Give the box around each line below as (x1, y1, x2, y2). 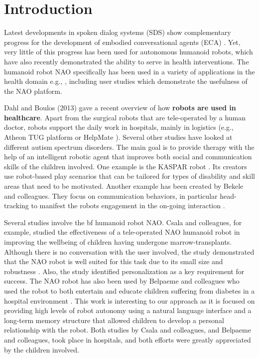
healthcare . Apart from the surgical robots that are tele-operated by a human (4, 112, 246, 122)
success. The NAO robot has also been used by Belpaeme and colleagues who (4, 276, 240, 286)
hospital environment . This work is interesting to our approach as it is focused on (4, 295, 255, 306)
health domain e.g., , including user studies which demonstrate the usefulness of (4, 76, 248, 86)
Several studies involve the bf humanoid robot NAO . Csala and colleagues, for (4, 217, 242, 227)
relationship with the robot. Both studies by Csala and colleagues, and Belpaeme (4, 325, 251, 335)
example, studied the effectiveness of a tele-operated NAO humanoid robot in (4, 227, 240, 237)
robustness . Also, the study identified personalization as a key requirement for (4, 266, 245, 276)
